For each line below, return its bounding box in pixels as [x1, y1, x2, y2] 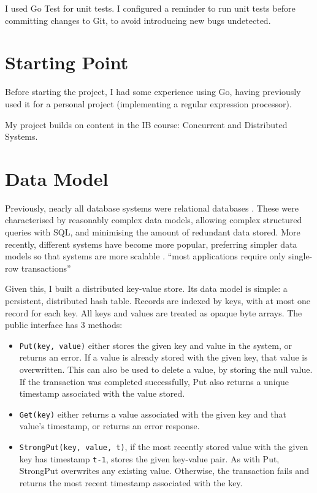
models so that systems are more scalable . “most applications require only [5, 250, 286, 262]
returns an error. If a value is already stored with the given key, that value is [19, 351, 308, 364]
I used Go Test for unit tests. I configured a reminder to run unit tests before [5, 2, 296, 14]
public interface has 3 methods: [5, 318, 123, 331]
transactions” [21, 261, 71, 274]
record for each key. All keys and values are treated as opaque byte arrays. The [5, 306, 302, 319]
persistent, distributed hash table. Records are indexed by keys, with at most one [5, 294, 310, 307]
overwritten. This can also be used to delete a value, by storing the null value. [19, 363, 313, 375]
